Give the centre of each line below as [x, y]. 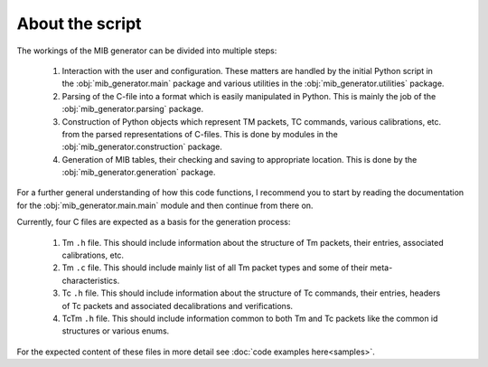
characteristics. [91, 280]
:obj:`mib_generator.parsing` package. [132, 109]
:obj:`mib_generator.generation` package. [139, 173]
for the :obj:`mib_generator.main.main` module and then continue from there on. [165, 205]
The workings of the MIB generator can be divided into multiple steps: [147, 51]
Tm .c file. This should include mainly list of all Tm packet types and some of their [215, 268]
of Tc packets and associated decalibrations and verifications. [178, 306]
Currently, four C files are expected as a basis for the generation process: [154, 222]
